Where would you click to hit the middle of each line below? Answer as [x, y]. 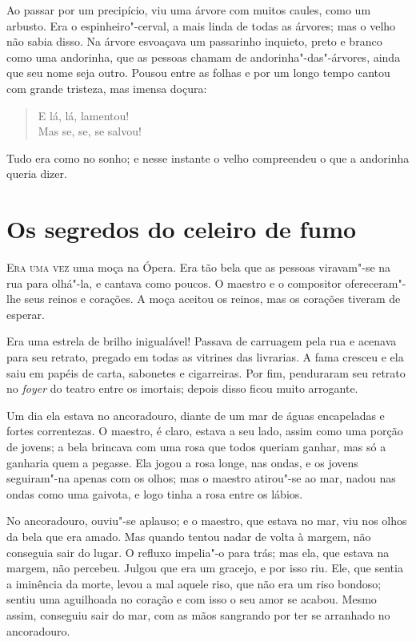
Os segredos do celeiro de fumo [182, 229]
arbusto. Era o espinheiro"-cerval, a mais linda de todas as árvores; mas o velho [201, 25]
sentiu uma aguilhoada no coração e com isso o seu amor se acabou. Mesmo [192, 599]
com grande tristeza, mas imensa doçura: [107, 88]
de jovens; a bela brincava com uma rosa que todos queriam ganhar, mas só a [196, 446]
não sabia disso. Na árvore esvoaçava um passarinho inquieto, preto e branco [194, 41]
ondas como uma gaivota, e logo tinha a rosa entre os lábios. [155, 493]
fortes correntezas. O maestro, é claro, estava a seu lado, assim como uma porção [205, 431]
